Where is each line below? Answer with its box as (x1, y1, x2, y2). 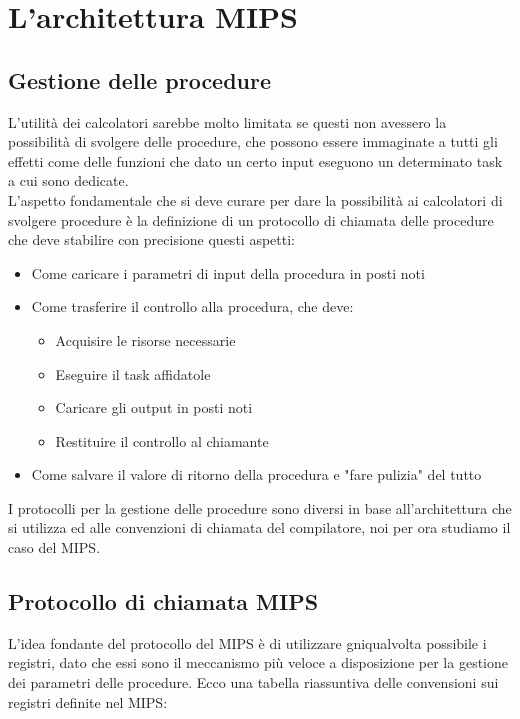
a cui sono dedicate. (8, 170, 129, 191)
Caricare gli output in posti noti (55, 397, 253, 418)
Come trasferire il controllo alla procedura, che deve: (31, 296, 354, 317)
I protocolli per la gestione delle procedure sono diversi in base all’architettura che (8, 497, 512, 518)
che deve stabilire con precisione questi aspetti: (8, 229, 295, 250)
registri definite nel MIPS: (8, 691, 168, 712)
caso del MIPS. (8, 537, 101, 558)
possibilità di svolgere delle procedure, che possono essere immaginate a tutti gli (8, 131, 498, 152)
